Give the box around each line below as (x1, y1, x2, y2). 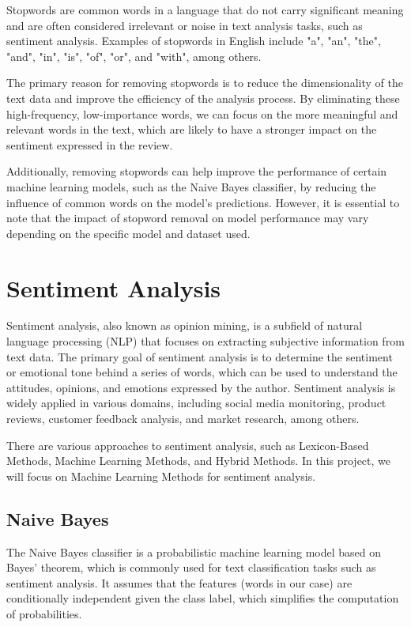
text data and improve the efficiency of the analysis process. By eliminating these (6, 89, 400, 106)
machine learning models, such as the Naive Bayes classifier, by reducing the (6, 178, 376, 195)
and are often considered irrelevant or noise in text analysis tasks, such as (6, 17, 363, 33)
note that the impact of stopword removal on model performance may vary (6, 210, 369, 226)
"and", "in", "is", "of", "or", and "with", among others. (6, 47, 262, 64)
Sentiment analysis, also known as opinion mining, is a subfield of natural (6, 317, 363, 334)
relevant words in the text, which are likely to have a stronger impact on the (6, 121, 377, 138)
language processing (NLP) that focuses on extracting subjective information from (6, 333, 405, 349)
